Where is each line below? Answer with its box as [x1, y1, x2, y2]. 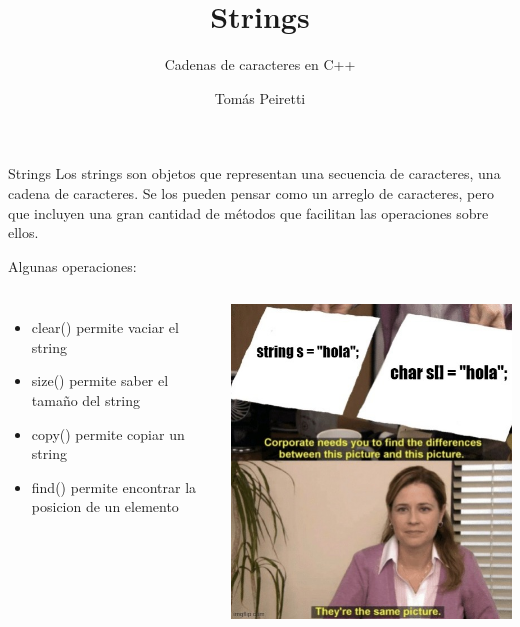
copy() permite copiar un [31, 423, 185, 444]
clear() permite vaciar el [31, 317, 179, 338]
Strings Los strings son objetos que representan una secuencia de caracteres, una [8, 163, 501, 184]
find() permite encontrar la [31, 476, 197, 497]
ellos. [8, 222, 39, 243]
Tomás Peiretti [214, 87, 306, 108]
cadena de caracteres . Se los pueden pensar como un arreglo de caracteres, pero [8, 182, 494, 203]
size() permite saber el [31, 370, 169, 391]
